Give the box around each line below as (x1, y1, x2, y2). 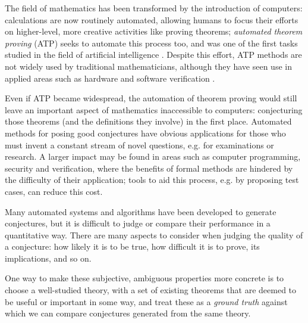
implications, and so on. (5, 251, 92, 264)
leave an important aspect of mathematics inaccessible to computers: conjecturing (5, 103, 303, 116)
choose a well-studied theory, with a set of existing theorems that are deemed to (5, 284, 297, 296)
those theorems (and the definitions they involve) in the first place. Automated (5, 115, 292, 128)
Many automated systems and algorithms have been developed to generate (5, 205, 276, 218)
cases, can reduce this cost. (5, 185, 103, 197)
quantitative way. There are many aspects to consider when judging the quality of (5, 228, 303, 241)
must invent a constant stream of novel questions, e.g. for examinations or (5, 138, 274, 151)
